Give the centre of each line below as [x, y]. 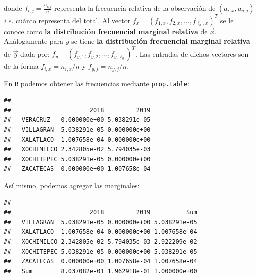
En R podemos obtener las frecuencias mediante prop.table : [97, 83]
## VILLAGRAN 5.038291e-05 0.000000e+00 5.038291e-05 [101, 222]
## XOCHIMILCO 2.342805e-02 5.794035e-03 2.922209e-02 [101, 242]
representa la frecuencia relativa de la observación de [135, 8]
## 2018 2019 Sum [101, 212]
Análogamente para [34, 41]
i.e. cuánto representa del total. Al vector [67, 20]
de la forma [21, 66]
